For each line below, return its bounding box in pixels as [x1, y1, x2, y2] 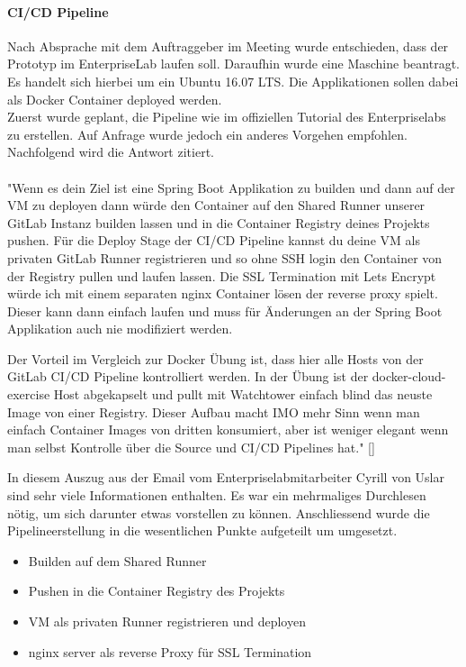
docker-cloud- [372, 367, 446, 386]
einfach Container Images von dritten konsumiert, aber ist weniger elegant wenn [7, 420, 449, 439]
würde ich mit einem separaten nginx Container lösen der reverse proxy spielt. [7, 284, 438, 303]
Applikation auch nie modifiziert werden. [7, 319, 233, 338]
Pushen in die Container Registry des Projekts [28, 581, 285, 600]
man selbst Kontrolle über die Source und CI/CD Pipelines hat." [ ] [7, 437, 375, 456]
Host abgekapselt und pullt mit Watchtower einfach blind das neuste [53, 385, 433, 404]
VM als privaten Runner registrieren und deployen [28, 612, 306, 631]
